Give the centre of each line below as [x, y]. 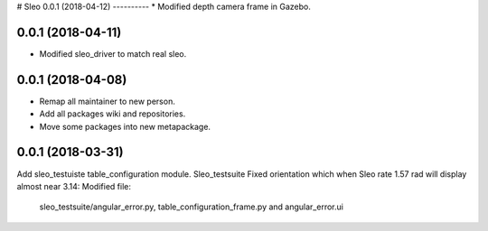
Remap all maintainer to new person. [107, 101]
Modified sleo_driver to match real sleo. [113, 53]
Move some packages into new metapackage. [125, 126]
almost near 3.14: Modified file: [74, 186]
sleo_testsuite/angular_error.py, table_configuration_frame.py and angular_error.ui [191, 207]
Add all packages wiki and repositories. [113, 114]
